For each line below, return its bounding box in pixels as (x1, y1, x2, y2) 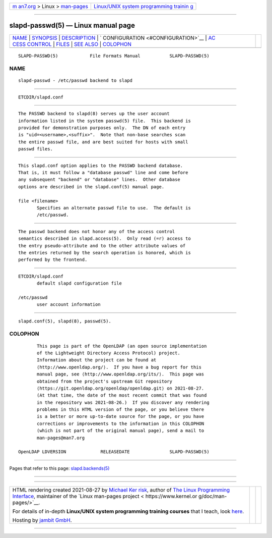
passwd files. (18, 146, 53, 152)
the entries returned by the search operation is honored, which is (18, 250, 191, 255)
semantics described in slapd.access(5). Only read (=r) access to (18, 236, 191, 242)
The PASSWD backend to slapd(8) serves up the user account (18, 111, 170, 117)
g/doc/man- (198, 493, 227, 500)
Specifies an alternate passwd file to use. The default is (37, 205, 191, 210)
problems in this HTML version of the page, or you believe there (37, 407, 205, 412)
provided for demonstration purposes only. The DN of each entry (18, 125, 186, 131)
